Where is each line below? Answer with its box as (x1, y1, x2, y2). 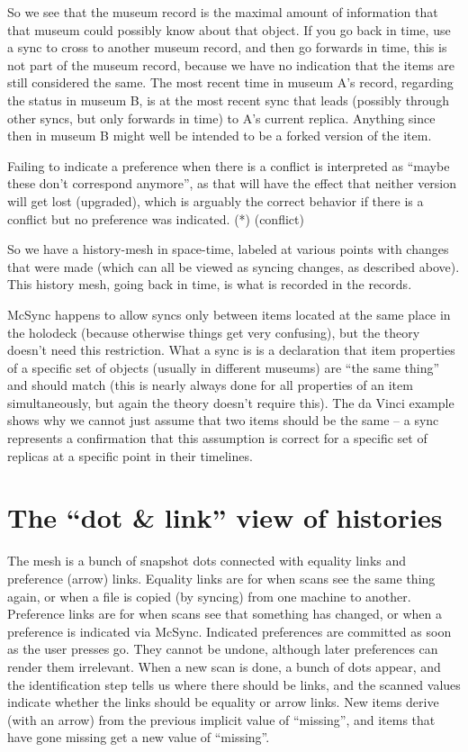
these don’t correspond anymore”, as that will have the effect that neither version (7, 174, 457, 193)
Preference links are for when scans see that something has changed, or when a (7, 604, 443, 623)
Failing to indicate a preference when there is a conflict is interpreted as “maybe (7, 156, 450, 175)
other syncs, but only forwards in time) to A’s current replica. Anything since (7, 108, 436, 127)
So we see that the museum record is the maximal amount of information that (7, 3, 438, 21)
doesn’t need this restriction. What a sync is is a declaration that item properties (7, 340, 455, 359)
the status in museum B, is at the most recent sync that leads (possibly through (7, 90, 449, 109)
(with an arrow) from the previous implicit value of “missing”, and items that (7, 710, 436, 729)
